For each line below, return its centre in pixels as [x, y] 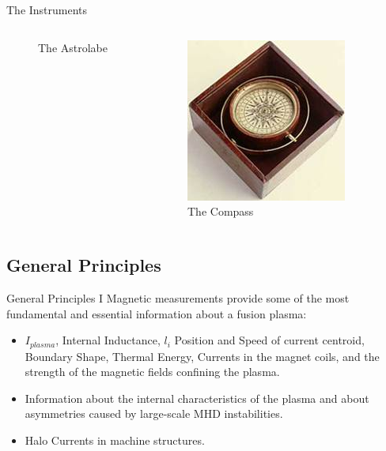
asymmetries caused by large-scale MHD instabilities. [154, 413]
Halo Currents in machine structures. [115, 440]
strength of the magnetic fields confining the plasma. [152, 372]
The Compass [221, 211]
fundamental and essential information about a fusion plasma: [157, 313]
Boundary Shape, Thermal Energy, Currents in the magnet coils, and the [202, 356]
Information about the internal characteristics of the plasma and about [197, 398]
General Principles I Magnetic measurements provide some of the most [178, 297]
